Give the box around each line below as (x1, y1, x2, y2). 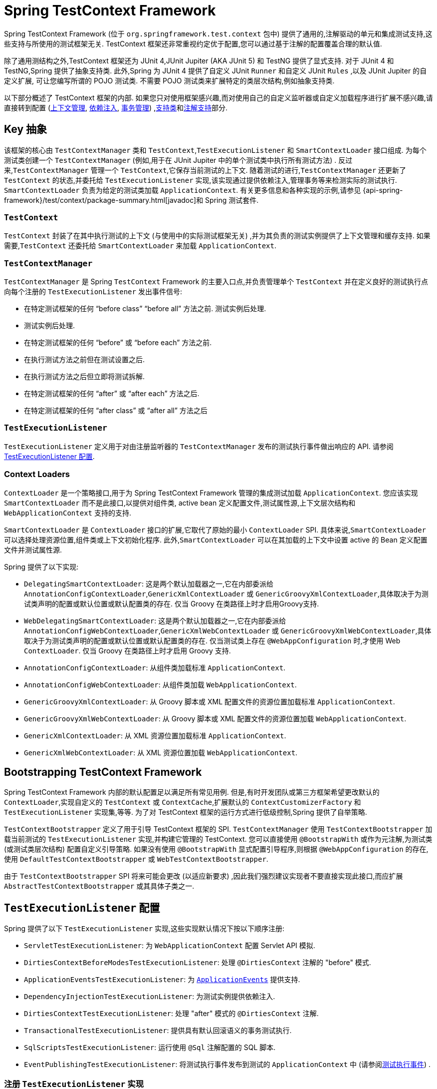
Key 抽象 (4, 123, 47, 136)
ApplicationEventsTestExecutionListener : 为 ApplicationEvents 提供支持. (24, 975, 300, 984)
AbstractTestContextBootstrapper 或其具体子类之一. (4, 882, 195, 891)
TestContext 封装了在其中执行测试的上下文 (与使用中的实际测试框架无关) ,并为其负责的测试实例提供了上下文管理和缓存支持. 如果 (4, 231, 431, 240)
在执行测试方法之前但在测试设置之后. (24, 355, 145, 364)
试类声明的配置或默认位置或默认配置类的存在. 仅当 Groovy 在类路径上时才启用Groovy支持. (24, 599, 319, 608)
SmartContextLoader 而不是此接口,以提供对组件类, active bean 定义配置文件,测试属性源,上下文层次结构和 (4, 498, 356, 507)
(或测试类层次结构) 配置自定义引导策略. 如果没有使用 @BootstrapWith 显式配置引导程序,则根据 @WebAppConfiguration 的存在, (4, 845, 429, 854)
